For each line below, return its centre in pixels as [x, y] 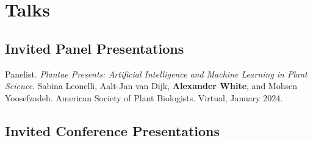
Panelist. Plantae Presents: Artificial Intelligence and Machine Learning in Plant [156, 74]
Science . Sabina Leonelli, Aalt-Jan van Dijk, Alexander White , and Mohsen [151, 86]
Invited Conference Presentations [113, 130]
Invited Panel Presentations [95, 48]
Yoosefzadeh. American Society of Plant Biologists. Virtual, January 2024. [144, 97]
